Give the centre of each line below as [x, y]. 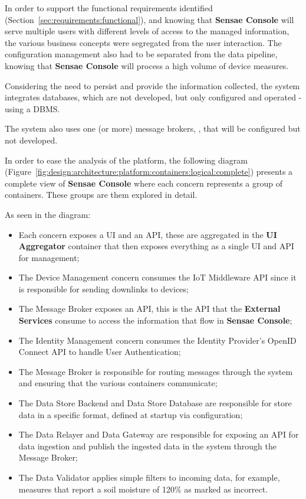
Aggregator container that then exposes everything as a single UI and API [156, 246]
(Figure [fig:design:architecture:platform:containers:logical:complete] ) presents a [149, 172]
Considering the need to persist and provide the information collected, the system [152, 85]
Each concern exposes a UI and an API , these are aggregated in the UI [148, 234]
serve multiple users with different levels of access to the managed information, [147, 31]
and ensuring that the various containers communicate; [118, 383]
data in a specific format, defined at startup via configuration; [131, 414]
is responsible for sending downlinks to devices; [103, 288]
